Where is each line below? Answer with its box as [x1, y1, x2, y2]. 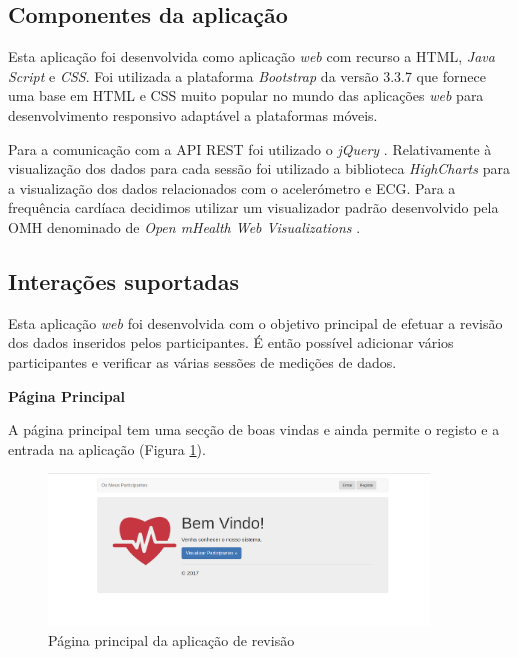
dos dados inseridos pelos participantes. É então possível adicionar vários [8, 332, 454, 353]
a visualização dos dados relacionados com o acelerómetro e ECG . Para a [8, 177, 456, 198]
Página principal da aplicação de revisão [48, 629, 295, 650]
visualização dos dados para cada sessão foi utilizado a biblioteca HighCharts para [8, 158, 510, 179]
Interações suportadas [8, 265, 240, 296]
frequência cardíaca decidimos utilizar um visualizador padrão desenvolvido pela [8, 197, 499, 218]
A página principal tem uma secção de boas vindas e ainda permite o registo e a [8, 419, 500, 440]
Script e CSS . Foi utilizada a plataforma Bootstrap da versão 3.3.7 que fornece [8, 65, 486, 86]
